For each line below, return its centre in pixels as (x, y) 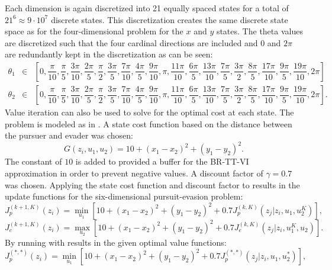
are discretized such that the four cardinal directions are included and (131, 42)
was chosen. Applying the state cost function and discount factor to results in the (152, 184)
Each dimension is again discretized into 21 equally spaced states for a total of (147, 8)
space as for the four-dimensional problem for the (94, 31)
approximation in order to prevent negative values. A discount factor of (134, 173)
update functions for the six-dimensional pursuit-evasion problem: (124, 196)
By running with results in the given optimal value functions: (116, 242)
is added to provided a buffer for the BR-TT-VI (162, 161)
